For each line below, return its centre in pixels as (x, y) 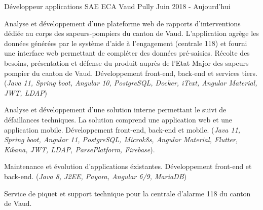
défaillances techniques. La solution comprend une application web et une (118, 119)
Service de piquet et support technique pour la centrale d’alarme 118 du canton (127, 193)
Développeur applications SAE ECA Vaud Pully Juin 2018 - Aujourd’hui (117, 6)
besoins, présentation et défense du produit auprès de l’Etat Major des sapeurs (126, 62)
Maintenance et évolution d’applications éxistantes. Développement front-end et (128, 166)
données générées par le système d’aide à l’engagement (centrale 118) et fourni (126, 43)
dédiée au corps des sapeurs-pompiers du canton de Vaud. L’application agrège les (131, 33)
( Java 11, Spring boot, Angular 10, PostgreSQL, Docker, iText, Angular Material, (131, 83)
